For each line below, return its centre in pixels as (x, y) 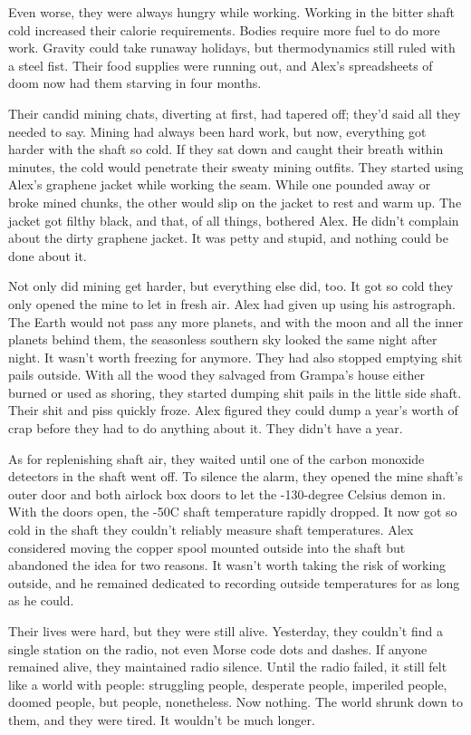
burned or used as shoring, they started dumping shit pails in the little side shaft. (235, 392)
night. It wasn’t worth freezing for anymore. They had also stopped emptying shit (235, 357)
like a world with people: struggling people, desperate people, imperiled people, (228, 684)
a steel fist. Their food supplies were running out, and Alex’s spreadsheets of (221, 65)
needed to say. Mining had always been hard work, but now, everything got (217, 131)
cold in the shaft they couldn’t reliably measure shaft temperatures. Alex (211, 530)
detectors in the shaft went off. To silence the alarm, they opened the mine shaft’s (236, 476)
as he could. (41, 600)
